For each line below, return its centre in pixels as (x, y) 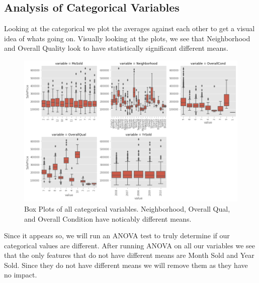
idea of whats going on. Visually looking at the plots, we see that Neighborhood (127, 38)
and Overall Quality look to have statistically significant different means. (116, 48)
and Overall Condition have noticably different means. (108, 218)
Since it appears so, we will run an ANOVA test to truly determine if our (117, 235)
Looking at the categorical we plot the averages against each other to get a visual (129, 28)
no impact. (21, 275)
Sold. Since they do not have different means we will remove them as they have (126, 265)
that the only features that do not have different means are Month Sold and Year (129, 255)
